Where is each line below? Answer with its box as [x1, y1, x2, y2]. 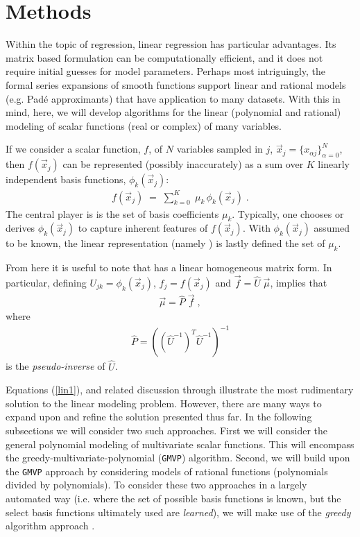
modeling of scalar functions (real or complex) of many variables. [6, 118, 282, 133]
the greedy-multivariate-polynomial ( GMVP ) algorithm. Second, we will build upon [6, 450, 350, 465]
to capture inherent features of [78, 221, 208, 235]
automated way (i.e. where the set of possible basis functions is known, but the [6, 491, 341, 506]
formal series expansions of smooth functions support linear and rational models [6, 77, 346, 92]
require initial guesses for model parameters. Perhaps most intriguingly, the [6, 64, 326, 78]
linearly [318, 157, 350, 171]
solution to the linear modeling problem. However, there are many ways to [6, 395, 322, 410]
